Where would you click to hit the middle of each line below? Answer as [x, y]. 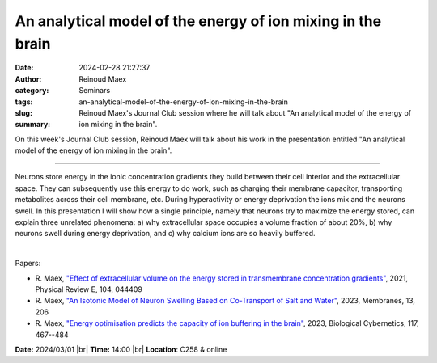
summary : [33, 125]
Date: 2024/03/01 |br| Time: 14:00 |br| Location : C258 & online [121, 349]
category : [32, 91]
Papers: [28, 264]
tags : [24, 102]
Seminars [95, 91]
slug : [23, 112]
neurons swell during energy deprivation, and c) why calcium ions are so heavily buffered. [165, 234]
